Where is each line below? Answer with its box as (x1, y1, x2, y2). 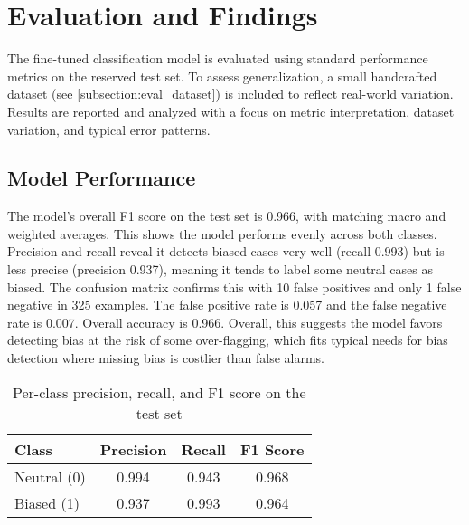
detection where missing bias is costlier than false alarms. (7, 348, 325, 367)
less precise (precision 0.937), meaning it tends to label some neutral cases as (7, 260, 433, 279)
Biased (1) (14, 492, 80, 513)
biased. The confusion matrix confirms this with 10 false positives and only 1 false (7, 277, 462, 296)
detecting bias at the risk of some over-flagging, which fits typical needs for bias (7, 330, 448, 349)
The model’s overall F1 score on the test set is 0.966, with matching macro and (7, 206, 446, 225)
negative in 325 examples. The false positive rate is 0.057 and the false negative (7, 295, 447, 314)
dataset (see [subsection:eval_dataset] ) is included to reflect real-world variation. (7, 84, 454, 103)
